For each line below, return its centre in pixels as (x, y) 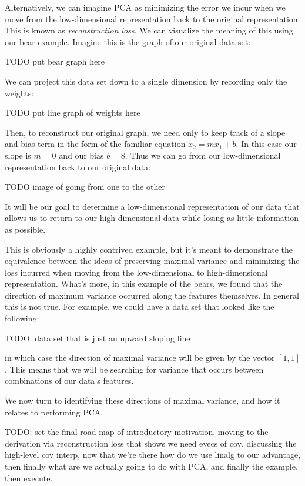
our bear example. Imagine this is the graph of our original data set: (128, 41)
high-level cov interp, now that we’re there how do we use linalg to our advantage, (153, 455)
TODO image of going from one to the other (85, 187)
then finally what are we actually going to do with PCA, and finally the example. (151, 466)
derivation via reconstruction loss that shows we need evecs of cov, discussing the (151, 443)
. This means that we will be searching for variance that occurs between (134, 369)
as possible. (25, 229)
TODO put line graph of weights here (73, 113)
